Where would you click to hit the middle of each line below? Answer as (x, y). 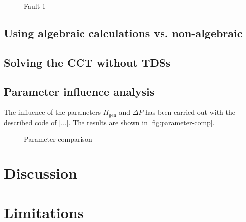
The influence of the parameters (52, 112)
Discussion (41, 173)
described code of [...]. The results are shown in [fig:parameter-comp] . (109, 122)
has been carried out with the (190, 112)
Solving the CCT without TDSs (87, 62)
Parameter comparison (58, 139)
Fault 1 (35, 6)
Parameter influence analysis (79, 91)
